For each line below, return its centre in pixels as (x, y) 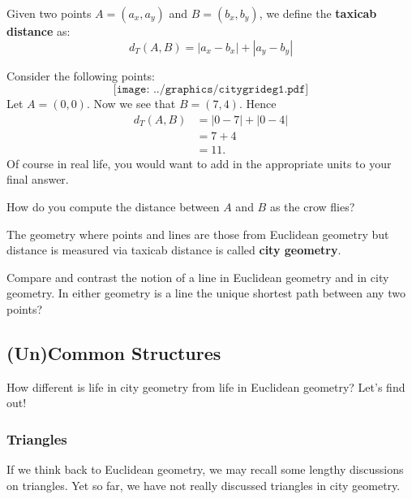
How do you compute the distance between (113, 207)
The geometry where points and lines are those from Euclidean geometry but (198, 234)
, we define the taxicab (318, 13)
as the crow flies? (312, 207)
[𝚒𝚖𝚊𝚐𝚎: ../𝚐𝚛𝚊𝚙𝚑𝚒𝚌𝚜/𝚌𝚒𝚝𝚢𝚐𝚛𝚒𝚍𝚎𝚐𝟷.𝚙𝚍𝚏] (211, 90)
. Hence (257, 104)
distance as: (39, 31)
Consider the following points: (81, 75)
